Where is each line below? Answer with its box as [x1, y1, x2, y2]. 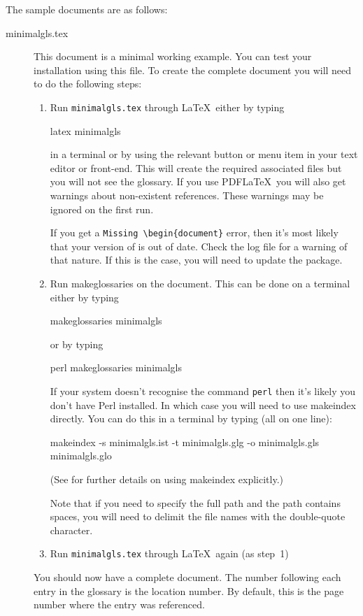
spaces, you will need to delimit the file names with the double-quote [50, 509, 346, 524]
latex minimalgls [50, 123, 121, 138]
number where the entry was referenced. [34, 597, 205, 612]
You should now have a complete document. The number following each [34, 570, 341, 585]
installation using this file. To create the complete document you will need [34, 62, 352, 77]
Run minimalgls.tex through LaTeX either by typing [50, 99, 285, 114]
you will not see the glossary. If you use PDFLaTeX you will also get [50, 174, 346, 189]
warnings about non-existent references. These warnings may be [50, 188, 324, 202]
